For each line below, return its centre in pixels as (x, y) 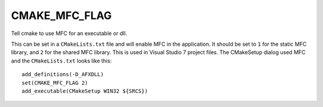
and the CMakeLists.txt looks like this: (61, 61)
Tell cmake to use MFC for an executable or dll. (69, 33)
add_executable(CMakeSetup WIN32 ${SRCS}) (85, 91)
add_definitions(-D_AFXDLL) (63, 75)
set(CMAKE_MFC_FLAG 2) (55, 83)
